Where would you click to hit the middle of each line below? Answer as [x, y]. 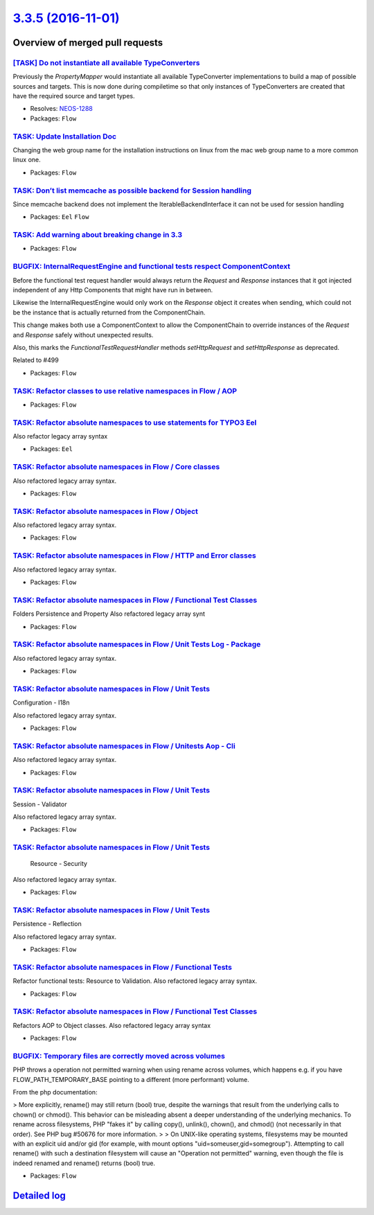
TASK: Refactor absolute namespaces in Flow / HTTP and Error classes [134, 556]
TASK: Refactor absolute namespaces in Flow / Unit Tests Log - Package [137, 644]
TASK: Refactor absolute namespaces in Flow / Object [106, 511]
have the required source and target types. [74, 96]
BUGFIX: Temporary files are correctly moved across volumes [119, 1056]
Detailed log [39, 1196]
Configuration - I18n [41, 702]
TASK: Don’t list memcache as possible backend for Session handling [132, 190]
